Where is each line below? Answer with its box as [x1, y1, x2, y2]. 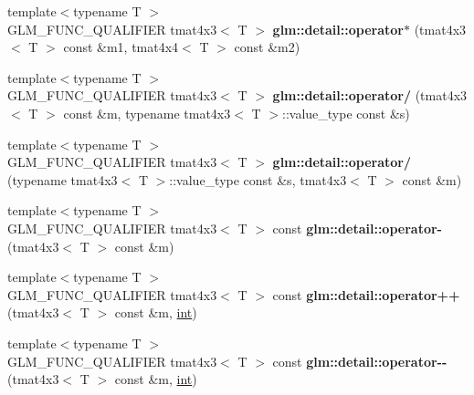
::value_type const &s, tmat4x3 [169, 170, 347, 189]
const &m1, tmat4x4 [63, 37, 179, 57]
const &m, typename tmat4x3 [63, 103, 231, 122]
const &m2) [234, 37, 300, 57]
